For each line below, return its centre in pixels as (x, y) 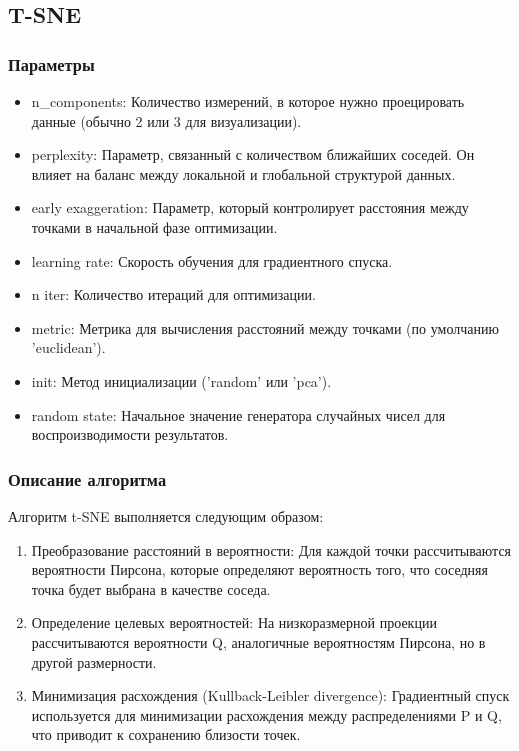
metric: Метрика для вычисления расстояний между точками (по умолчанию (265, 327)
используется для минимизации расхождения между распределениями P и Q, (266, 714)
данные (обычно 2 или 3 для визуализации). (166, 120)
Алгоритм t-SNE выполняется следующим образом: (166, 515)
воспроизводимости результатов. (130, 434)
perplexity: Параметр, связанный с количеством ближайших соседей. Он (253, 154)
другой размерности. (94, 661)
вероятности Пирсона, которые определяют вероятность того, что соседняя (259, 569)
